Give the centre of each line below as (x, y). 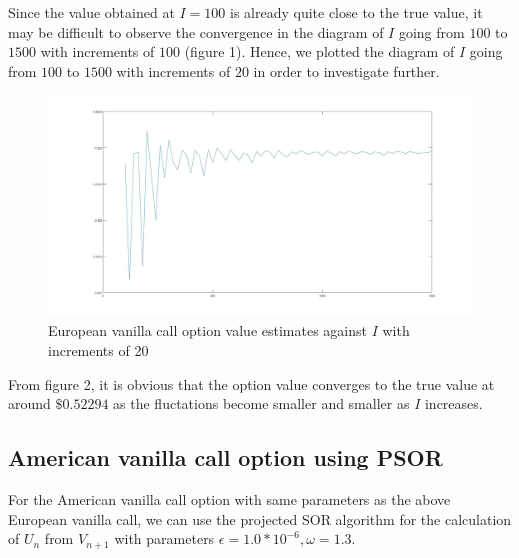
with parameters (164, 538)
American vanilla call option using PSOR (225, 457)
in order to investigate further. (346, 70)
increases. (453, 403)
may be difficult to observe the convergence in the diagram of (196, 31)
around (29, 403)
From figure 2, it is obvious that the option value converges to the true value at (251, 383)
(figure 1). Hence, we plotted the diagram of (319, 51)
